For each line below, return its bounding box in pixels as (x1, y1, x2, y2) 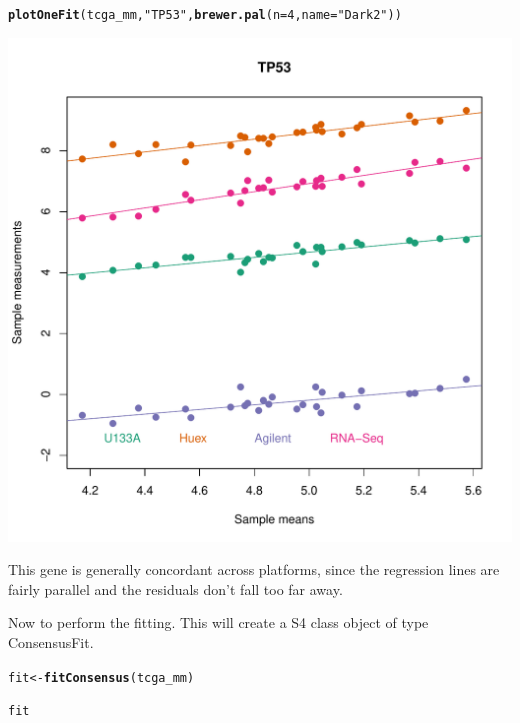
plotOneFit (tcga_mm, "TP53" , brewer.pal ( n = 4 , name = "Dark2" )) (8, 8, 402, 22)
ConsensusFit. (8, 632, 94, 653)
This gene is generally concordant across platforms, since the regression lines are (8, 559, 500, 580)
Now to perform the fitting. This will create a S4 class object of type (8, 612, 429, 633)
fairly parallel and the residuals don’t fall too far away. (8, 578, 343, 599)
